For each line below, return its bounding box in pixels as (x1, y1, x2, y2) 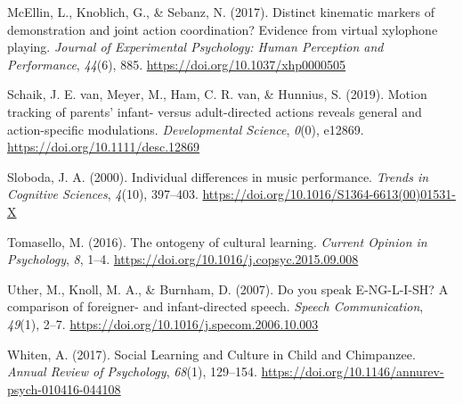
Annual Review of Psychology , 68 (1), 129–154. (7, 362, 257, 381)
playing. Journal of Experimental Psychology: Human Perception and (7, 37, 384, 56)
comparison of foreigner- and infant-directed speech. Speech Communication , (7, 297, 424, 316)
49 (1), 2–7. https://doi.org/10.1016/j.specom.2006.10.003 (7, 314, 319, 333)
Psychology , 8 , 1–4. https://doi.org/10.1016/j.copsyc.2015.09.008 (7, 250, 359, 268)
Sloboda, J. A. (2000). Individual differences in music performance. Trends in (7, 167, 429, 186)
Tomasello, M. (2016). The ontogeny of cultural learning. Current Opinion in (7, 232, 427, 251)
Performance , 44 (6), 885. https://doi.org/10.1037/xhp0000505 (7, 54, 346, 73)
